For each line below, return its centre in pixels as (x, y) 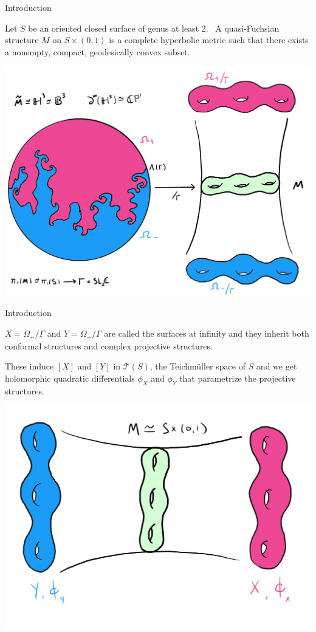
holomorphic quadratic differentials (70, 378)
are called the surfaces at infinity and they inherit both (207, 333)
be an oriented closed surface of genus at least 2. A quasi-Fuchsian (154, 28)
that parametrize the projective (238, 378)
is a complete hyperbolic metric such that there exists (209, 40)
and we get (276, 366)
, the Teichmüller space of (197, 366)
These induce (29, 366)
